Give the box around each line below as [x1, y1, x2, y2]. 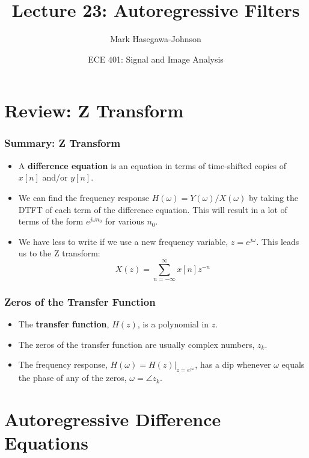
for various [105, 215, 144, 227]
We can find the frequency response [18, 191, 150, 203]
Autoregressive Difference [4, 407, 221, 432]
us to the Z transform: [18, 247, 100, 259]
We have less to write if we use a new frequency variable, [18, 235, 228, 247]
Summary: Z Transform [4, 135, 121, 150]
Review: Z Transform [4, 98, 184, 123]
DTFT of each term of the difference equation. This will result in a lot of [18, 203, 287, 215]
